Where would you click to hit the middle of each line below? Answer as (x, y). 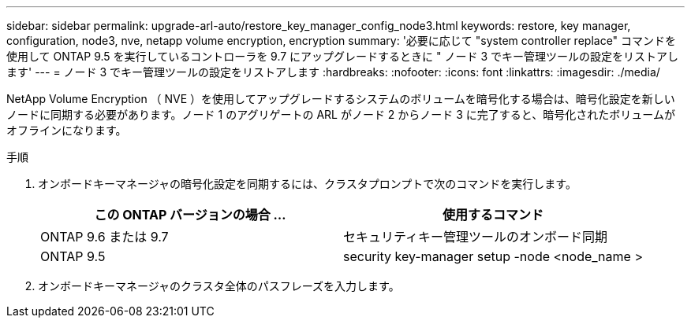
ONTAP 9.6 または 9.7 (105, 237)
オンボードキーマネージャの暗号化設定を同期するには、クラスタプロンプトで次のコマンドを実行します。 (307, 184)
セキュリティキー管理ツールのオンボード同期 (475, 237)
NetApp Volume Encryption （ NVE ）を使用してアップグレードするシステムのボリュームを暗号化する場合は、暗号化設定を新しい (341, 99)
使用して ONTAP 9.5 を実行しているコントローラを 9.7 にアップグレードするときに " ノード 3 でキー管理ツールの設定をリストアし (343, 56)
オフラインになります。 (67, 130)
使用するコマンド (493, 215)
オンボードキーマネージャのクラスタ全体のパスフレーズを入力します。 (219, 286)
